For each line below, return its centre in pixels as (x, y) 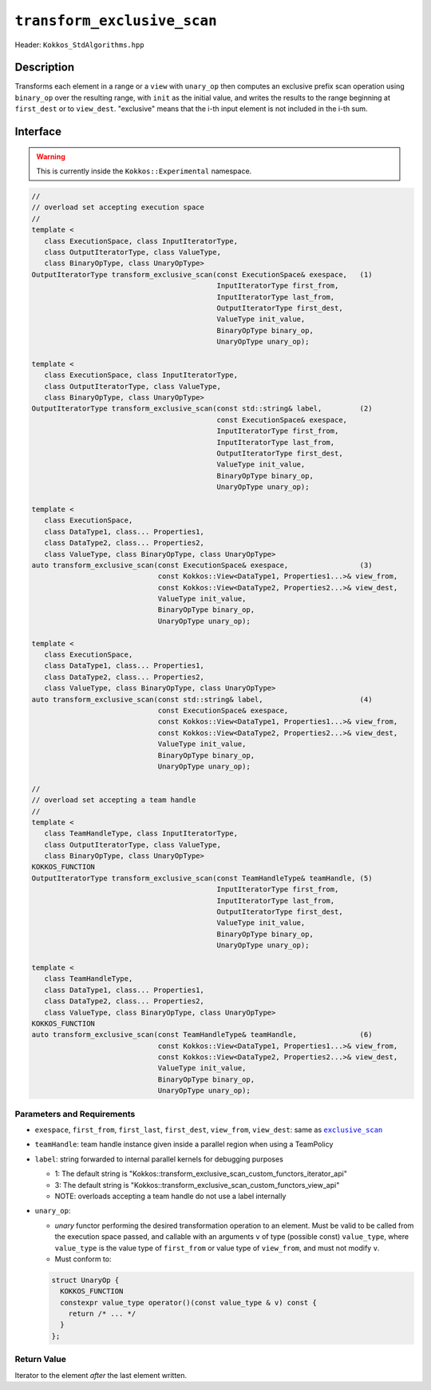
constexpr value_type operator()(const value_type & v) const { (188, 1303)
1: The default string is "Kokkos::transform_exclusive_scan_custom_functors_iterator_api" (201, 1174)
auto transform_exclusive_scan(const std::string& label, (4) (202, 699)
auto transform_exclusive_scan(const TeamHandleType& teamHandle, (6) (202, 1035)
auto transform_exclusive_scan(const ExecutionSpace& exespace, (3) (202, 565)
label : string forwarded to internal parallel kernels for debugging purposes (159, 1159)
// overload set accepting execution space (118, 207)
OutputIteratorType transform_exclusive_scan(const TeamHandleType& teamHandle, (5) (202, 878)
